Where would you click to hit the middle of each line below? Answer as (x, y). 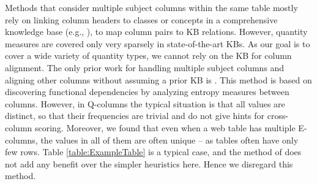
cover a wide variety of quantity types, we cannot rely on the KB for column (148, 56)
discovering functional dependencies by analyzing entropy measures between (147, 92)
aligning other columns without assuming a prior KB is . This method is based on (158, 79)
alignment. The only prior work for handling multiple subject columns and (145, 67)
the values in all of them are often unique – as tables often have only (170, 140)
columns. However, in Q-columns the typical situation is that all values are (145, 103)
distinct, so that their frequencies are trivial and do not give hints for (135, 116)
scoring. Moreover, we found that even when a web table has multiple (165, 127)
